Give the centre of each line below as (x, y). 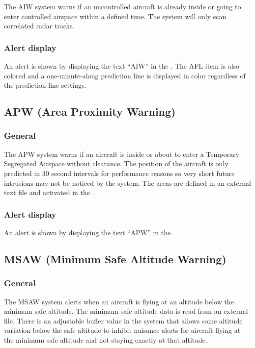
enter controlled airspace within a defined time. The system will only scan (115, 16)
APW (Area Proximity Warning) (90, 112)
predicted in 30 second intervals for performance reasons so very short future (119, 173)
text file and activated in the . (49, 192)
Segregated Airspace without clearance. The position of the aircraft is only (116, 163)
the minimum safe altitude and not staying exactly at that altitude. (106, 339)
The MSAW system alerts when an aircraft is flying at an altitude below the (119, 301)
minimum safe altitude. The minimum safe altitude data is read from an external (126, 311)
